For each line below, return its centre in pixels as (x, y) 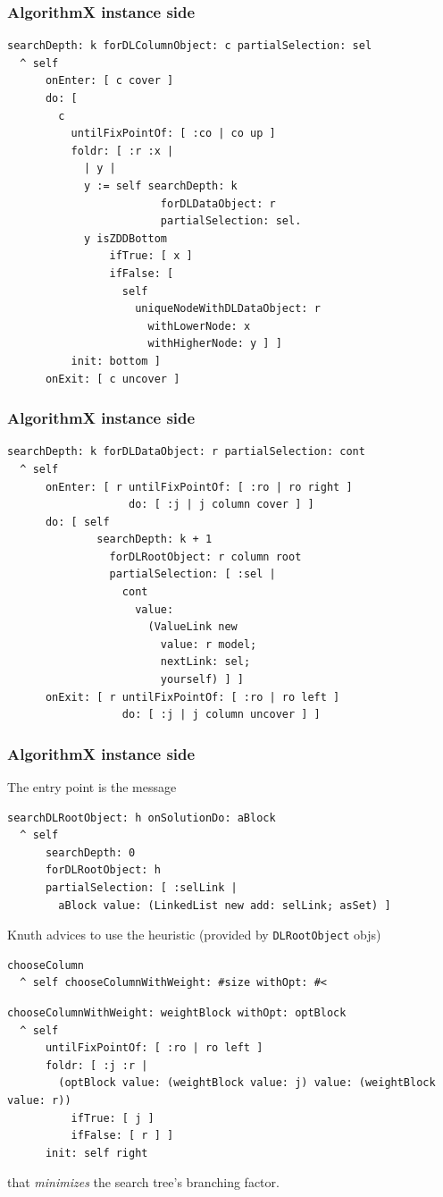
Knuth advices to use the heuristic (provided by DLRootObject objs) (194, 935)
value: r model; (209, 644)
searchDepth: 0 (90, 852)
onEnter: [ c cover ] (109, 81)
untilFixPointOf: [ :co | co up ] (173, 134)
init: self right (96, 1153)
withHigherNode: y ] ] (215, 344)
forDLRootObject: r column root (205, 556)
